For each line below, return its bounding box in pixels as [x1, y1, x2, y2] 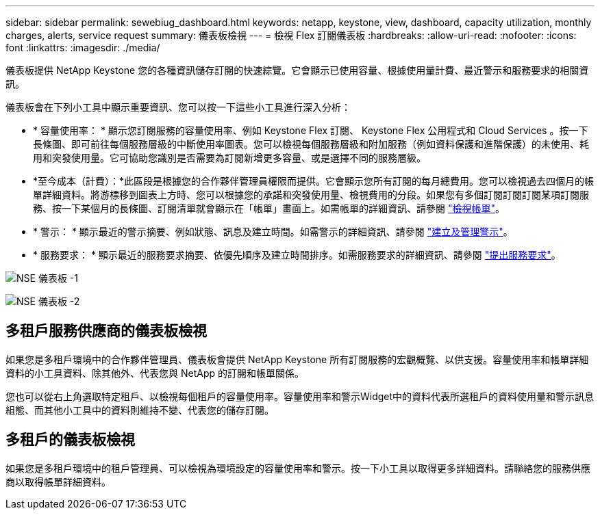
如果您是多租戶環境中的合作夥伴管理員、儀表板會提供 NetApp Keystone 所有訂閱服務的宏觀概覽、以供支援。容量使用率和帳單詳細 [5, 353, 589, 365]
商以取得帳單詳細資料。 [5, 475, 111, 488]
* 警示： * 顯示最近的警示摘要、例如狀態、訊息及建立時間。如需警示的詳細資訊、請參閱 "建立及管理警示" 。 [33, 226, 513, 237]
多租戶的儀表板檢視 [5, 431, 135, 449]
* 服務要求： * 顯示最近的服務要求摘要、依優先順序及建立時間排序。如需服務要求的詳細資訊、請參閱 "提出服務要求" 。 [33, 249, 561, 261]
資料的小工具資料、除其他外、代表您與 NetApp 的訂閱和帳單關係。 [5, 367, 304, 379]
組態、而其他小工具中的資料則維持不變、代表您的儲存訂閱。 [5, 404, 274, 416]
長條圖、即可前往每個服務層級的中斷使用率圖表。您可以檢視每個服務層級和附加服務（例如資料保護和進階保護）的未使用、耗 [33, 138, 589, 150]
